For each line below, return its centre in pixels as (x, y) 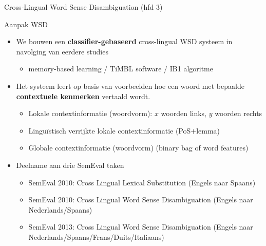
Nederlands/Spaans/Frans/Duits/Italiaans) (96, 236)
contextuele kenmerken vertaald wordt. (83, 96)
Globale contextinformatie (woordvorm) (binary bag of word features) (138, 148)
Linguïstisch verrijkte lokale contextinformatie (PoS (110, 130)
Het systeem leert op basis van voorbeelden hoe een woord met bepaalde (130, 86)
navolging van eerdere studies (62, 51)
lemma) (208, 130)
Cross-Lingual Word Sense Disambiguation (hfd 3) (83, 7)
